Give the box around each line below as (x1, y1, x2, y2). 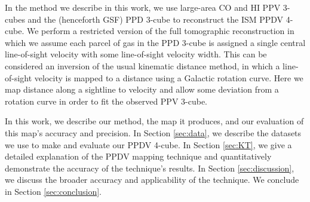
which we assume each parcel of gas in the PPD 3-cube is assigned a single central (5, 36, 306, 48)
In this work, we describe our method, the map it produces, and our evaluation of (5, 115, 304, 127)
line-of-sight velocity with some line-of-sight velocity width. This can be (5, 48, 267, 60)
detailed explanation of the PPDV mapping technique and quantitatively (5, 150, 272, 163)
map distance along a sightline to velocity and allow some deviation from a (5, 83, 279, 96)
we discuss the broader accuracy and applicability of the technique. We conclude (5, 173, 299, 186)
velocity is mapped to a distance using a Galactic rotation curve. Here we (34, 71, 303, 84)
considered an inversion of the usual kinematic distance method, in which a (5, 59, 280, 72)
